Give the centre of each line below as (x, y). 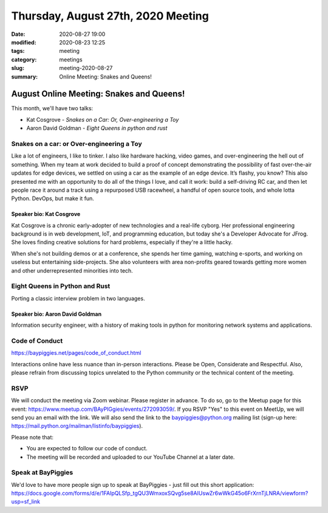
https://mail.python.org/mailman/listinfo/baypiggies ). (77, 426)
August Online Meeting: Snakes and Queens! (98, 94)
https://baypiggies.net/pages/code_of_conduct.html (76, 353)
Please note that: (32, 437)
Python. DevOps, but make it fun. (53, 198)
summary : (25, 77)
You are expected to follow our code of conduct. (87, 448)
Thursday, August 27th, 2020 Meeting (110, 16)
